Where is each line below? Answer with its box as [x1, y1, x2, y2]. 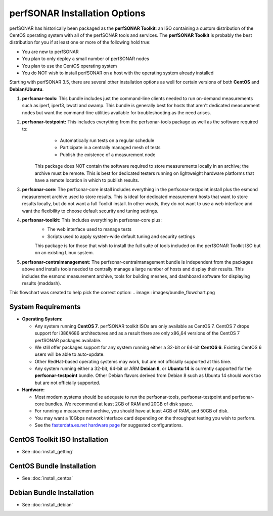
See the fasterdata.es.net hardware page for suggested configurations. [34, 422, 183, 428]
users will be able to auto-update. [34, 351, 105, 357]
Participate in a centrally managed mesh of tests [60, 145, 161, 151]
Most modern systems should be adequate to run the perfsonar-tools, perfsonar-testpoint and [34, 394, 231, 400]
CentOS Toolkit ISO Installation [9, 435, 109, 444]
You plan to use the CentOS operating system [22, 63, 117, 69]
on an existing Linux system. [34, 250, 94, 256]
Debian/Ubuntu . [9, 86, 44, 92]
